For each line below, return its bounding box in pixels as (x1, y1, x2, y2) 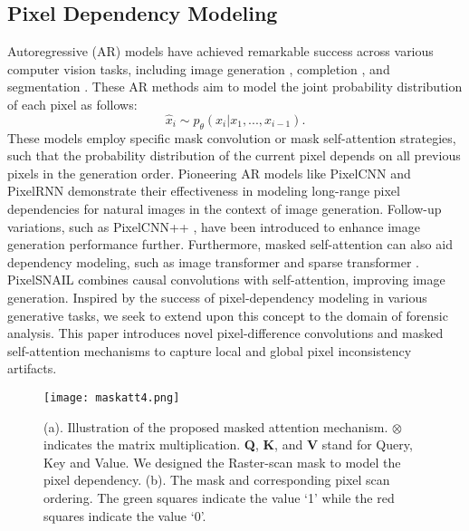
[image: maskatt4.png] (43, 391, 180, 404)
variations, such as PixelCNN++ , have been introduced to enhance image (7, 217, 420, 236)
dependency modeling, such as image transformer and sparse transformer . (7, 252, 419, 271)
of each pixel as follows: (7, 94, 138, 113)
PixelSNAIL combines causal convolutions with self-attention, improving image (7, 270, 445, 289)
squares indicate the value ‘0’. (43, 506, 206, 525)
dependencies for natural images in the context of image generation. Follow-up (7, 198, 442, 217)
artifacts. (7, 359, 57, 378)
